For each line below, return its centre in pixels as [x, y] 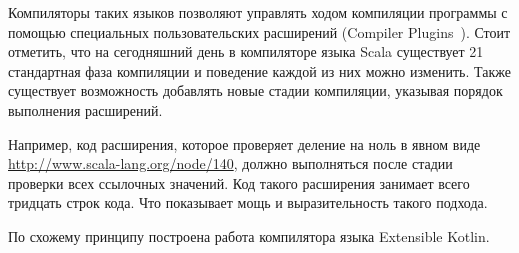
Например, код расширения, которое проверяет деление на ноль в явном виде [244, 143]
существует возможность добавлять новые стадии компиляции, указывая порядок [255, 90]
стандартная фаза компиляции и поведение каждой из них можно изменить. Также [259, 70]
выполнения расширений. [85, 109]
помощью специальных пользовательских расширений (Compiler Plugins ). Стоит [259, 31]
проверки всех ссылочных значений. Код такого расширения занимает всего [239, 182]
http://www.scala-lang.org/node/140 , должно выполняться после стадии [230, 163]
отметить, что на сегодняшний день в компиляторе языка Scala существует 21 [246, 51]
